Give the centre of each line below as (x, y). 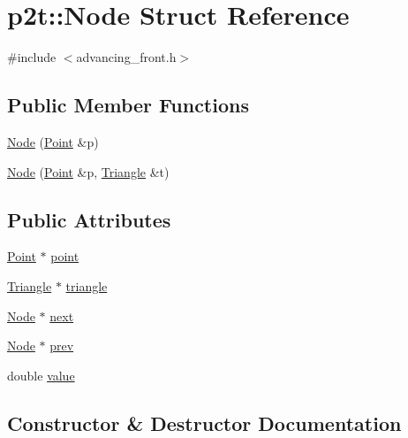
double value (41, 375)
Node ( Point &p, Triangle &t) (88, 171)
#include (32, 57)
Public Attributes (89, 219)
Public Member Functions (128, 105)
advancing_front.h (126, 57)
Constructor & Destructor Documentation (204, 423)
